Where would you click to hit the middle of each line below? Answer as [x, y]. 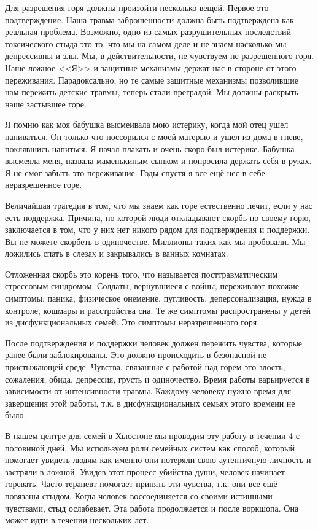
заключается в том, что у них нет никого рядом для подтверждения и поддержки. [157, 229]
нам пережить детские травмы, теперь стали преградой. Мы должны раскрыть [152, 92]
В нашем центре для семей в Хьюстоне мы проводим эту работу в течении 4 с [152, 435]
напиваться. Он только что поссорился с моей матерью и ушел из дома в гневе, [154, 136]
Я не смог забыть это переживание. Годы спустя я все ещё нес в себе [135, 172]
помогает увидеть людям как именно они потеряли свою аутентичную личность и [158, 460]
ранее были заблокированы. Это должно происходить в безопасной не [136, 355]
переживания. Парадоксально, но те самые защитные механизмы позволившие [152, 80]
